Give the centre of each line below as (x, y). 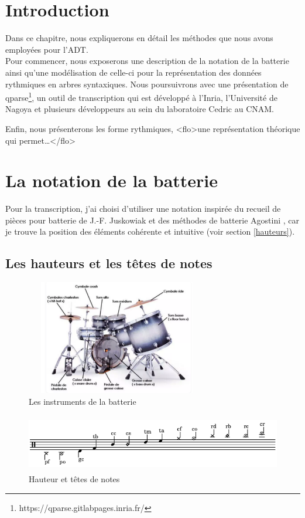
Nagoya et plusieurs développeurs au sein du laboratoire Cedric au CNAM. (140, 109)
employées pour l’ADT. (47, 49)
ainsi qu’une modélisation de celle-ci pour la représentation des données (133, 72)
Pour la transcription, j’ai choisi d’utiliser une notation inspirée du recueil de (143, 209)
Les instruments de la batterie (83, 401)
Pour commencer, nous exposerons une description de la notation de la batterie (147, 61)
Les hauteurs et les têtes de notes (109, 263)
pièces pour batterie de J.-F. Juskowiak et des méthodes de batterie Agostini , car (152, 220)
